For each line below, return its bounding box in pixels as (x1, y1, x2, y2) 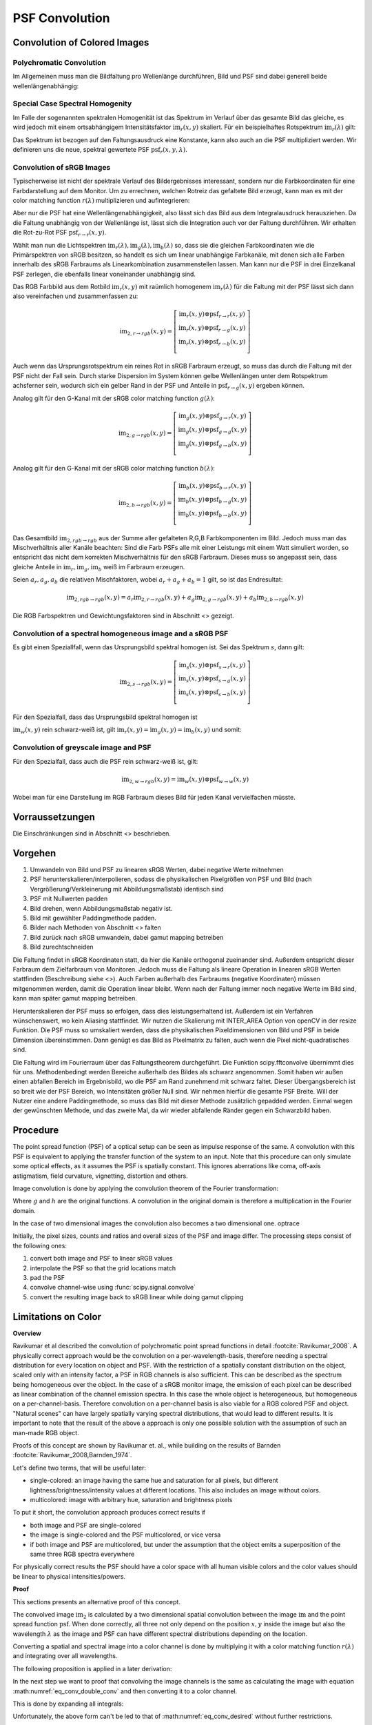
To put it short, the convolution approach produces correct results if (12, 1508, 206, 1517)
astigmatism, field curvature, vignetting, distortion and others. (12, 1172, 189, 1180)
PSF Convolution (12, 10, 110, 26)
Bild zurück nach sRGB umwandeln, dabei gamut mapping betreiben (30, 933, 224, 941)
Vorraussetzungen (12, 811, 96, 823)
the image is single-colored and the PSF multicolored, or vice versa (30, 1530, 221, 1539)
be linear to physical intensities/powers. (12, 1572, 126, 1580)
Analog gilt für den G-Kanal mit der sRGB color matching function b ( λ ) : (12, 464, 215, 472)
